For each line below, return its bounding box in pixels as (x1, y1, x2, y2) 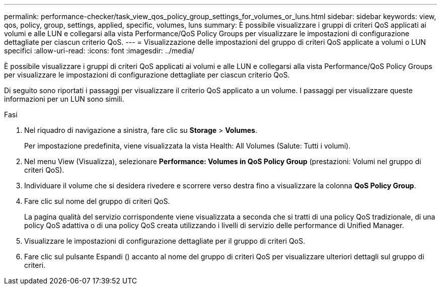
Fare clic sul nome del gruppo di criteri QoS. (24, 197, 170, 205)
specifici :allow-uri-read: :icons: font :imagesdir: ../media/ (4, 46, 195, 55)
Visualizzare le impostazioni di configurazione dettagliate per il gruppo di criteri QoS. (24, 237, 305, 245)
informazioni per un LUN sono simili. (4, 95, 124, 103)
